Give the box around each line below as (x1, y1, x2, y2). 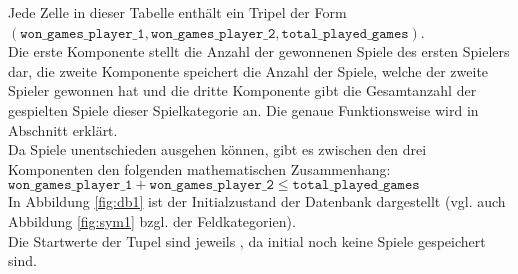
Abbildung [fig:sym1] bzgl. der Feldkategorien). (8, 210, 296, 231)
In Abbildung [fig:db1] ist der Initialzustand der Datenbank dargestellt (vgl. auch (8, 191, 506, 212)
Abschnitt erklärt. (8, 119, 118, 140)
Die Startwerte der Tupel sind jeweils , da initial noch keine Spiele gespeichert (8, 230, 486, 251)
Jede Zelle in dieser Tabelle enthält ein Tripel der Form (8, 2, 347, 22)
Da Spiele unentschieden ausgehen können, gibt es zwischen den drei (8, 139, 427, 160)
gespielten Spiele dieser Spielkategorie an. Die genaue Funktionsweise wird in (8, 99, 479, 120)
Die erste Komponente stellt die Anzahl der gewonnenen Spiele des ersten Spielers (8, 41, 510, 62)
